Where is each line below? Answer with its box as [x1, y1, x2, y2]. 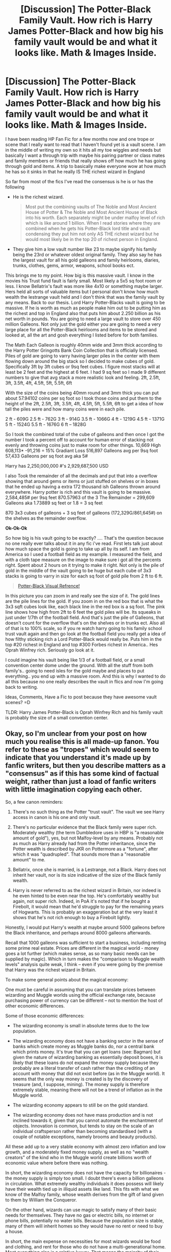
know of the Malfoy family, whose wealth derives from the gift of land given [5, 1191, 164, 1197]
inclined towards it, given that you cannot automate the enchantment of [12, 1117, 163, 1123]
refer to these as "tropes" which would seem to [5, 745, 159, 754]
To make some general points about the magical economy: [5, 976, 129, 982]
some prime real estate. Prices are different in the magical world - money [5, 945, 159, 951]
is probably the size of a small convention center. [5, 714, 109, 720]
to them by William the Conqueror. [5, 1196, 78, 1203]
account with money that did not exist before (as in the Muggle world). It [12, 1070, 165, 1076]
